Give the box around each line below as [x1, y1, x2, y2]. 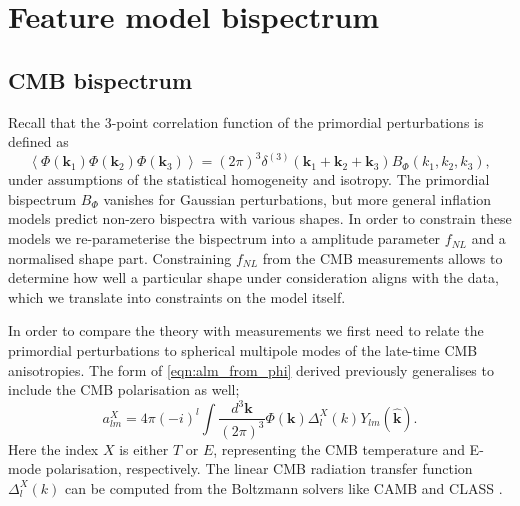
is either [119, 438, 169, 459]
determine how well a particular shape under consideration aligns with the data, [8, 267, 499, 288]
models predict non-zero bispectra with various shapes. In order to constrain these [8, 208, 512, 229]
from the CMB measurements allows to [262, 247, 503, 268]
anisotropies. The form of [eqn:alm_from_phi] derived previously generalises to [8, 359, 494, 380]
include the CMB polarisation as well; [8, 379, 240, 400]
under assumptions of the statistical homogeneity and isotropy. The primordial [8, 169, 490, 190]
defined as [8, 131, 69, 152]
